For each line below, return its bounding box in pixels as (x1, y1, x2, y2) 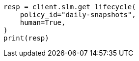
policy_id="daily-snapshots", (20, 11, 136, 19)
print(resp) (3, 34, 49, 42)
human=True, (20, 19, 66, 26)
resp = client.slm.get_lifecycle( (3, 3, 136, 11)
